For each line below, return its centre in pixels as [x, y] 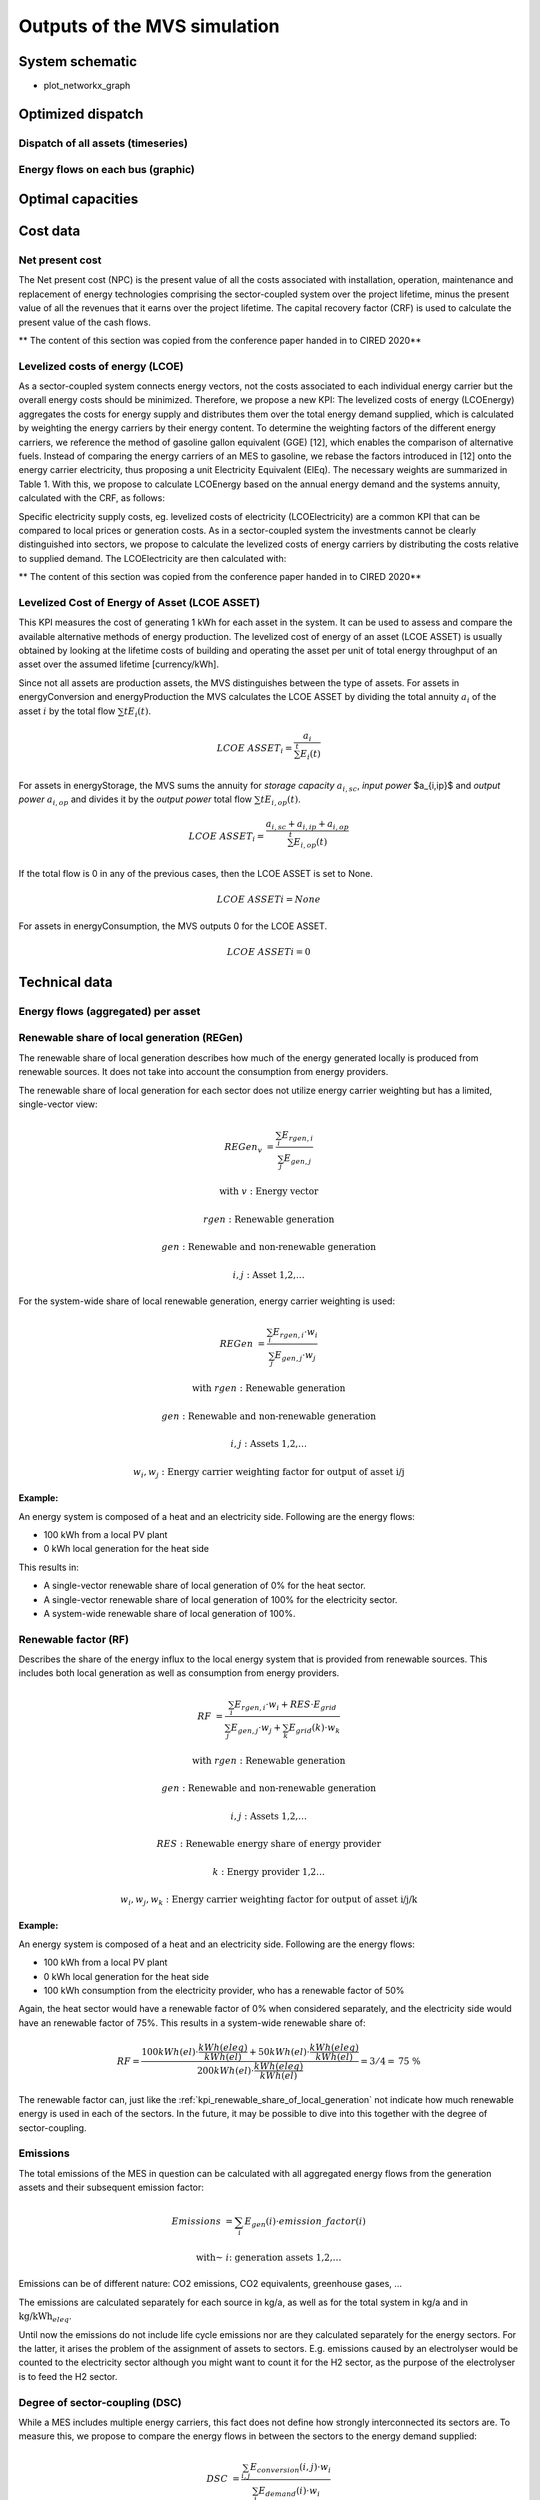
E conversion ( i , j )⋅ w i [291, 2468]
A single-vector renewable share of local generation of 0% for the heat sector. [205, 1586]
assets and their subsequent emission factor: [111, 2187]
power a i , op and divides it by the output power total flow [135, 800]
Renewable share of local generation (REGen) [131, 1038]
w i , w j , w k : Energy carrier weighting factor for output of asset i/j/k [269, 1900]
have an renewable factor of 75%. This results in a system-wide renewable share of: [192, 2022]
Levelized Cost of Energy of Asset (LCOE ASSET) [139, 602]
